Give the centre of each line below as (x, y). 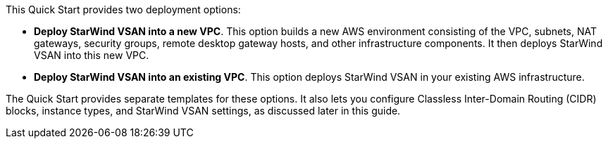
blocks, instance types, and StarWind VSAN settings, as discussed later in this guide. (203, 111)
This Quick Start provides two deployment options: (123, 9)
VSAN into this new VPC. (92, 55)
